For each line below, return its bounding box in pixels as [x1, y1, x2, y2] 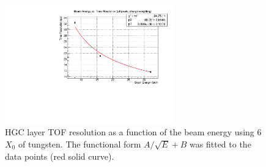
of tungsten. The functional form [18, 137, 141, 150]
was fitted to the [190, 137, 251, 150]
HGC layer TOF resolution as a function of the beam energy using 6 [5, 126, 262, 138]
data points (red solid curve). [5, 149, 114, 162]
